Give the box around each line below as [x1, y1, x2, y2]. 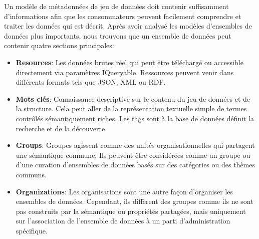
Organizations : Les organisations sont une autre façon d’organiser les [16, 186, 233, 196]
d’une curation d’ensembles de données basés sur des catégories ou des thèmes [16, 159, 255, 170]
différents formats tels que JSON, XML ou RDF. [16, 77, 166, 87]
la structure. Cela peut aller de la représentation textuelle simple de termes [16, 103, 247, 114]
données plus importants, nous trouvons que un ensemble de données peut [4, 30, 231, 41]
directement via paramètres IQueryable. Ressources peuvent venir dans [16, 67, 234, 77]
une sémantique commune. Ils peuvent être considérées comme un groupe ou [16, 149, 250, 160]
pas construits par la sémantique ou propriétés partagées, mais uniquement [16, 205, 246, 216]
